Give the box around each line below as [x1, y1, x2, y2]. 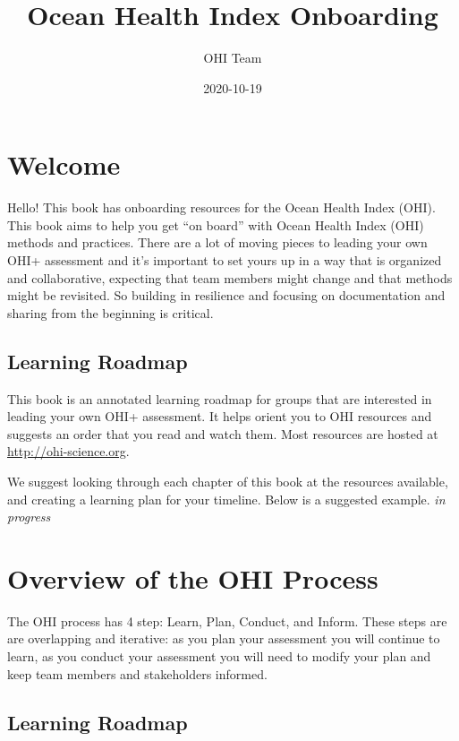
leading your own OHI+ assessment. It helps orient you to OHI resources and [7, 407, 432, 426]
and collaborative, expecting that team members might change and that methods [7, 268, 453, 287]
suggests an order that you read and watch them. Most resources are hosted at [7, 424, 438, 443]
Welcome [7, 146, 121, 183]
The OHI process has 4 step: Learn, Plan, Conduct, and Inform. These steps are [7, 611, 447, 630]
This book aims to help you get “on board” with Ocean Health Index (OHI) [7, 215, 424, 234]
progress [7, 507, 51, 526]
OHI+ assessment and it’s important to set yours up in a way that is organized [7, 251, 442, 270]
